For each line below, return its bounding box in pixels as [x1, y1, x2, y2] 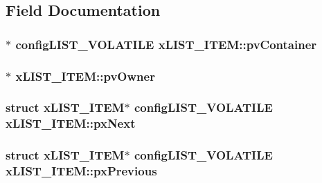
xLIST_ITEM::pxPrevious [6, 162, 157, 180]
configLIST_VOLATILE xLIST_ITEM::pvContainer [15, 35, 317, 52]
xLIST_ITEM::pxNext [6, 115, 136, 132]
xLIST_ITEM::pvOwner [15, 67, 155, 84]
